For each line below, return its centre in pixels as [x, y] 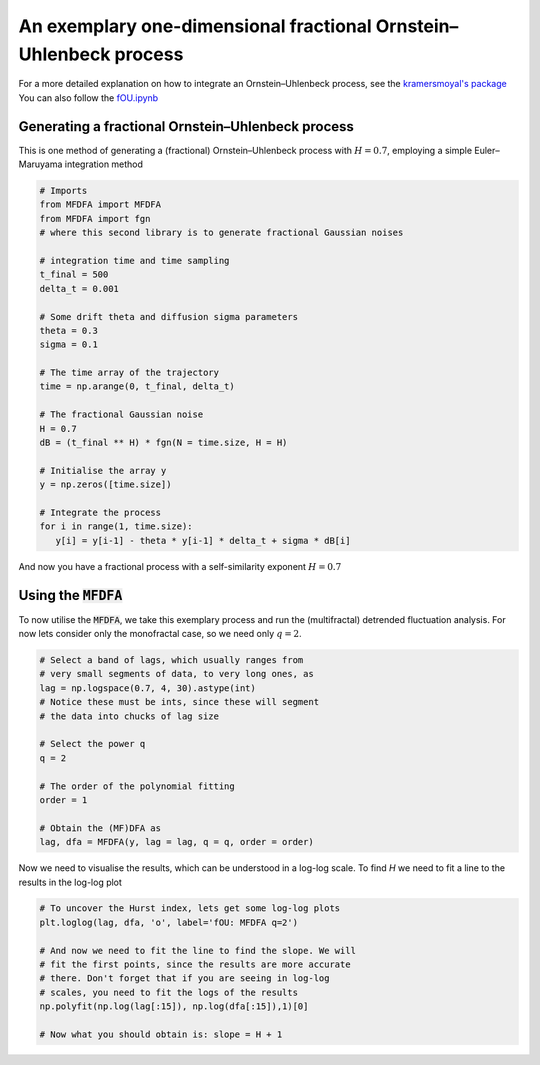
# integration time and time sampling [134, 260]
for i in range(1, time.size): [116, 526]
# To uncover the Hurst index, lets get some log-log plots [190, 908]
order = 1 [63, 799]
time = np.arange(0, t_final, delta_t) [137, 386]
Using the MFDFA [70, 595]
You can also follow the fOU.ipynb [88, 97]
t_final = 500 [74, 274]
